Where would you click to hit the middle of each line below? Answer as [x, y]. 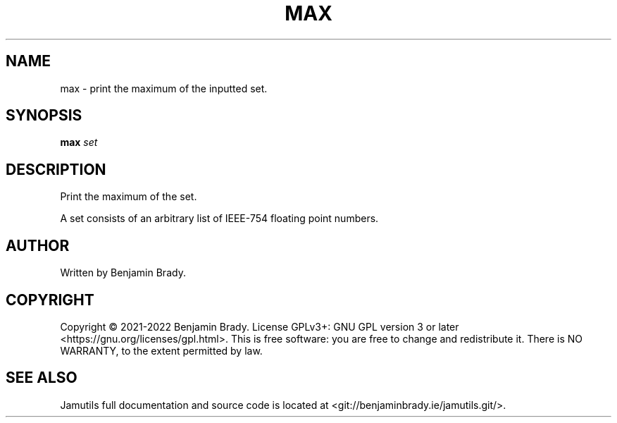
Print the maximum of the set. [129, 197]
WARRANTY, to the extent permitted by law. [161, 350]
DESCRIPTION [56, 169]
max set [79, 142]
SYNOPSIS [44, 116]
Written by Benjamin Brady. [123, 273]
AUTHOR [38, 245]
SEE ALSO [42, 378]
